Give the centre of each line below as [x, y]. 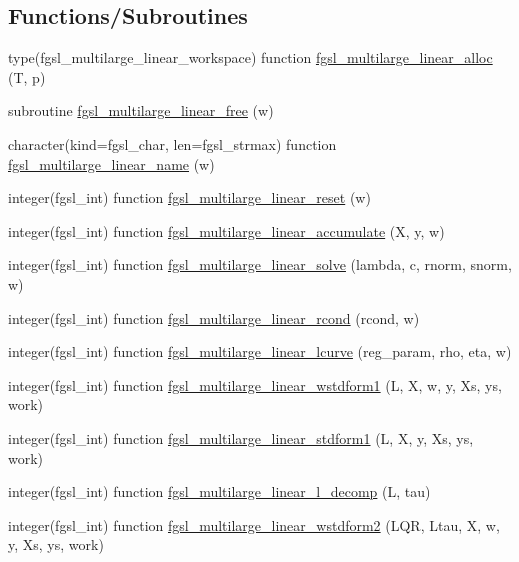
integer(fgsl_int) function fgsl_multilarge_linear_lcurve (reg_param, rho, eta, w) [260, 351]
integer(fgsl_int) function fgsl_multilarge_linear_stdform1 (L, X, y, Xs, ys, [241, 437]
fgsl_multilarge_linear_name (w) [111, 163]
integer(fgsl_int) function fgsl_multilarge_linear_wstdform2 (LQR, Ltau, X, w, [254, 524]
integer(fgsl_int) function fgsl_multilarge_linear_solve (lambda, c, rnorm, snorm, [260, 264]
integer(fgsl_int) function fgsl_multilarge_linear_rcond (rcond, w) [214, 317]
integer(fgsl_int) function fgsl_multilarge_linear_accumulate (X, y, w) [226, 230]
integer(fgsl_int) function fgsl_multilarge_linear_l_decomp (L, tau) [219, 491]
